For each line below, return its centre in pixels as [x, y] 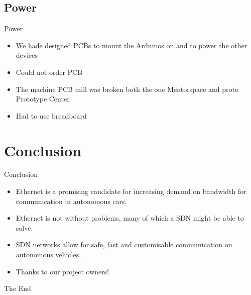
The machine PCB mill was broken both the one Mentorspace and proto [127, 89]
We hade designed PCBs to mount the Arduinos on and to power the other [132, 45]
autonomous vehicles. [48, 255]
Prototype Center [43, 99]
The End [18, 288]
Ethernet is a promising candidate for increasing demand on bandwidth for [131, 191]
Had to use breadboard [51, 115]
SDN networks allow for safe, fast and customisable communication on [124, 244]
